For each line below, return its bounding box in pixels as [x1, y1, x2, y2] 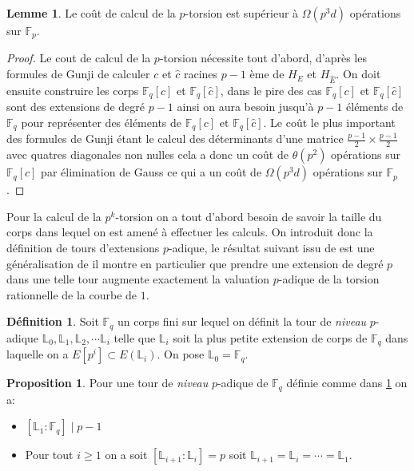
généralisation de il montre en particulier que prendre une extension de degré [6, 255, 384, 271]
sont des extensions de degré [6, 98, 145, 115]
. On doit [336, 65, 381, 82]
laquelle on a [6, 346, 69, 362]
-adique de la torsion [278, 271, 380, 287]
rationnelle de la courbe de [6, 286, 137, 303]
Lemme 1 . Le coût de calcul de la [6, 5, 176, 21]
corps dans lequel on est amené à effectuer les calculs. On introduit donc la [6, 224, 373, 240]
